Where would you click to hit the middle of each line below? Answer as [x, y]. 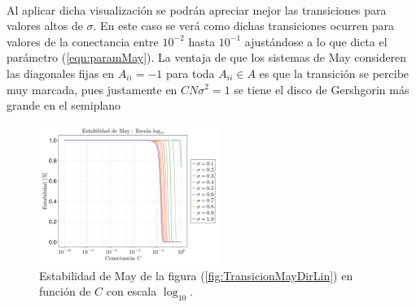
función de [65, 291]
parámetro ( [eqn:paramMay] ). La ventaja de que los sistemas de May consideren [207, 57]
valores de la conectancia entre [83, 41]
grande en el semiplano [64, 105]
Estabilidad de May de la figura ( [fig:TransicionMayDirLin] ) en [196, 275]
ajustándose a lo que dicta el [316, 41]
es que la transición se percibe [334, 73]
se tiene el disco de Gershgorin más [322, 89]
